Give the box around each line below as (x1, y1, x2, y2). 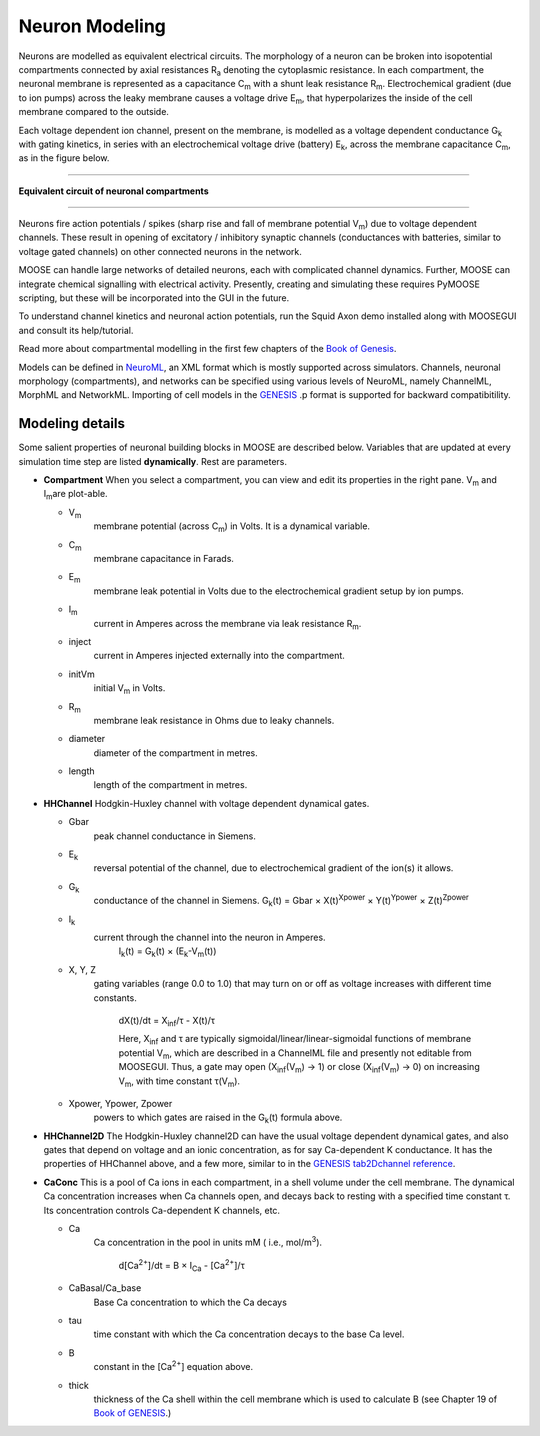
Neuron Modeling (18, 15, 167, 37)
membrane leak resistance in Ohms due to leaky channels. (93, 714, 335, 726)
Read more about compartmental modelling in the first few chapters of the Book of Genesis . (18, 343, 397, 355)
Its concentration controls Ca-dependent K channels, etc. (43, 1204, 280, 1216)
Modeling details (18, 415, 125, 432)
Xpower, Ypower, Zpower (68, 1097, 173, 1109)
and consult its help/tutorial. (18, 324, 134, 336)
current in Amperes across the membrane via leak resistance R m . (93, 617, 362, 632)
